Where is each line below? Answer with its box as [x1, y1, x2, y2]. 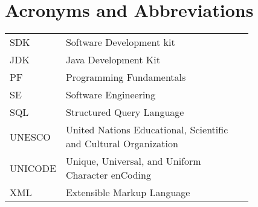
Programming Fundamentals [65, 70, 186, 84]
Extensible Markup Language [65, 185, 190, 200]
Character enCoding [65, 168, 151, 182]
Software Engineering [65, 88, 156, 102]
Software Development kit [65, 35, 175, 49]
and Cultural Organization [65, 136, 178, 151]
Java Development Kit [65, 53, 160, 67]
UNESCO [10, 129, 51, 144]
